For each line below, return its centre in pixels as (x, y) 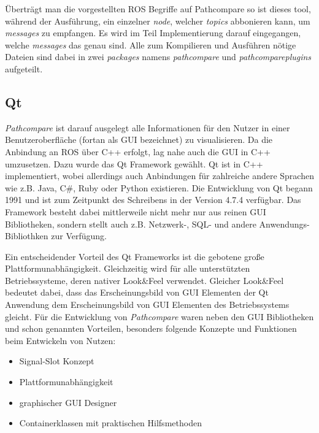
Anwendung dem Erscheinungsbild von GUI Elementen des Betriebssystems (147, 305)
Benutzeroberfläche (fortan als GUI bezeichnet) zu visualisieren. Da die (139, 140)
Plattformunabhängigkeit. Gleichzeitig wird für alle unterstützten (128, 268)
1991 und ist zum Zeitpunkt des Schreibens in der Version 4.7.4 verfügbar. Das (153, 200)
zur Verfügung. (79, 236)
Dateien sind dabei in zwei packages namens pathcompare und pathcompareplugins (158, 57)
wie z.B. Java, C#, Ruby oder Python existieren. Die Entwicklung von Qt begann (159, 187)
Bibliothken (27, 236)
